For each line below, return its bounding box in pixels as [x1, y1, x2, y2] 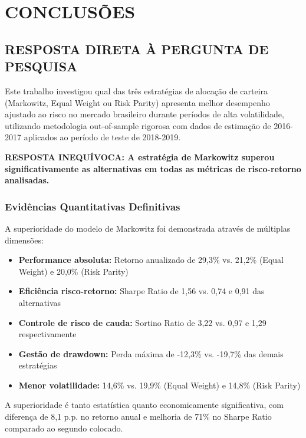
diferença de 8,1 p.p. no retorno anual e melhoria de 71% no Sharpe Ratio [5, 410, 272, 423]
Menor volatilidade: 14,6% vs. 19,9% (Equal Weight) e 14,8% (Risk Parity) [18, 378, 301, 391]
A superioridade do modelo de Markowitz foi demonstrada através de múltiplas [5, 222, 291, 234]
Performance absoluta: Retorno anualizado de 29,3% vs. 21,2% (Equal [18, 253, 284, 266]
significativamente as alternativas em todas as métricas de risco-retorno [5, 162, 301, 174]
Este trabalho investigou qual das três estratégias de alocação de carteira [5, 84, 268, 97]
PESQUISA [5, 57, 78, 75]
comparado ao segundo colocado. [5, 421, 123, 434]
